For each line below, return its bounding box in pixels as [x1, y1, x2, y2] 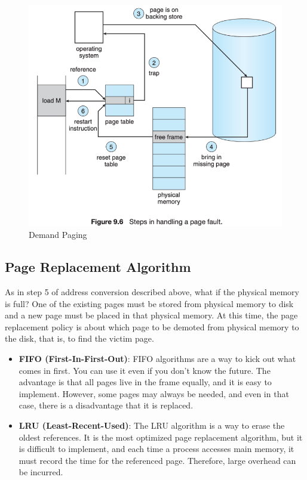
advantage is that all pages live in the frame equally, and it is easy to [19, 376, 272, 388]
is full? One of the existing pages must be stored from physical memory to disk [5, 297, 294, 309]
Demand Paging [29, 228, 87, 241]
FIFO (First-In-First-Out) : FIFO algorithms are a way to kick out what [19, 352, 296, 364]
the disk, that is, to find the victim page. [5, 332, 154, 345]
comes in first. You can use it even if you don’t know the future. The [19, 364, 271, 376]
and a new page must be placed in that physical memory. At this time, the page [5, 309, 298, 321]
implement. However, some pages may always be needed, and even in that [19, 387, 289, 400]
